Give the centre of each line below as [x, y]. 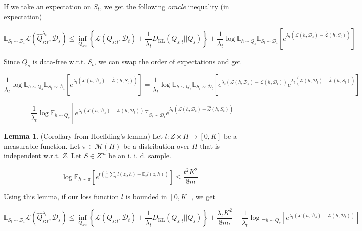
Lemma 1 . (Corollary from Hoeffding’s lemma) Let [83, 136]
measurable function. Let [42, 146]
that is [210, 146]
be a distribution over [156, 146]
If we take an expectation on [48, 6]
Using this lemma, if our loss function [62, 196]
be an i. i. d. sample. [140, 156]
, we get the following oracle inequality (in [165, 6]
